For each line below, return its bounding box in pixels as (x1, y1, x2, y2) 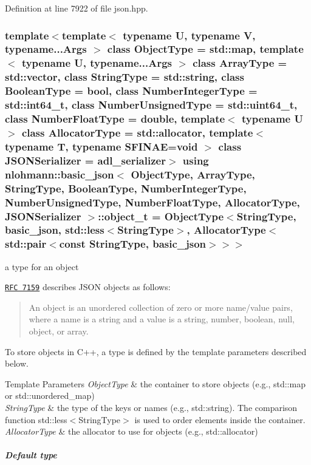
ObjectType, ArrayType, (131, 166, 255, 182)
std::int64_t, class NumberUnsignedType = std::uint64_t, (5, 97, 298, 112)
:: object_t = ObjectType (98, 208, 224, 223)
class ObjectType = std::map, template (107, 41, 304, 56)
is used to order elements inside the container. (134, 413, 306, 426)
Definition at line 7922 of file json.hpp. (5, 2, 148, 14)
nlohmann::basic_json (5, 166, 114, 182)
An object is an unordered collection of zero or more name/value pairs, (29, 300, 293, 313)
